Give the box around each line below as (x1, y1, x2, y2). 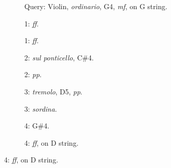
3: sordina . (24, 103, 57, 114)
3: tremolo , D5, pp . (24, 86, 83, 96)
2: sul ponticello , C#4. (24, 52, 94, 62)
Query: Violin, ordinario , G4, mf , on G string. (24, 1, 167, 11)
